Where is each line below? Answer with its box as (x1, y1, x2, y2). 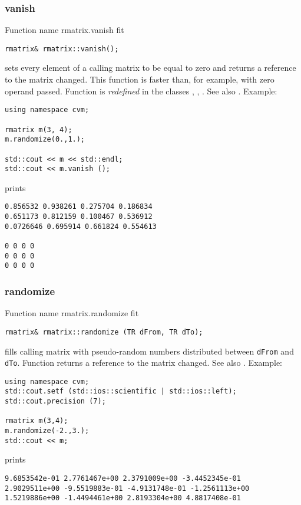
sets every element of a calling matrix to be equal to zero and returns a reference (5, 61, 296, 74)
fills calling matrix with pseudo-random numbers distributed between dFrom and (5, 345, 294, 357)
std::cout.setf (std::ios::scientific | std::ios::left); (5, 387, 237, 396)
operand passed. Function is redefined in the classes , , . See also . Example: (5, 84, 277, 97)
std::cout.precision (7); (5, 397, 106, 406)
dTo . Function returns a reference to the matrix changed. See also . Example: (5, 356, 282, 369)
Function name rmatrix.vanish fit (5, 24, 124, 36)
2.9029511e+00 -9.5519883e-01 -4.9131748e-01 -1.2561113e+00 (5, 484, 250, 493)
